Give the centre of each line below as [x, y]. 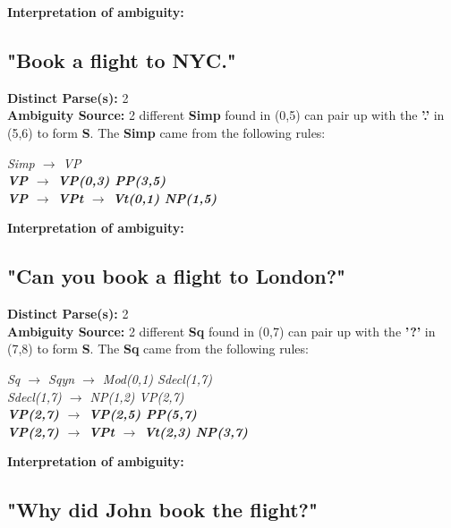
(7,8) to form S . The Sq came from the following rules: [158, 349]
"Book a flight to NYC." [122, 60]
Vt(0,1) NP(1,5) [165, 197]
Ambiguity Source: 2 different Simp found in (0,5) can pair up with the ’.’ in [226, 115]
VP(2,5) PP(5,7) [143, 414]
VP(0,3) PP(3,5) [112, 180]
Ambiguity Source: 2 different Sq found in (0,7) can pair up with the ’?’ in [221, 331]
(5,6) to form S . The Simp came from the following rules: [166, 132]
